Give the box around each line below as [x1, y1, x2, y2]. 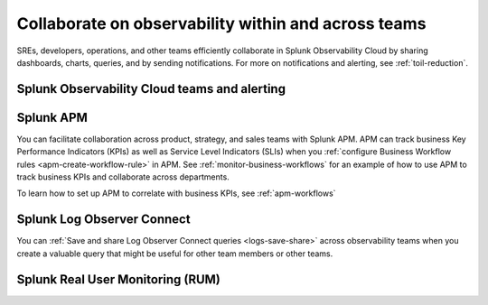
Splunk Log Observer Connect [16, 212, 191, 227]
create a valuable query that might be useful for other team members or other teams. [16, 248, 333, 259]
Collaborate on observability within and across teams [16, 14, 427, 33]
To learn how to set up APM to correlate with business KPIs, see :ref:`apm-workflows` [16, 188, 336, 199]
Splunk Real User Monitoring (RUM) [16, 272, 221, 287]
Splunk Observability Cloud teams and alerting [16, 81, 286, 97]
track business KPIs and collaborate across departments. [16, 171, 230, 182]
